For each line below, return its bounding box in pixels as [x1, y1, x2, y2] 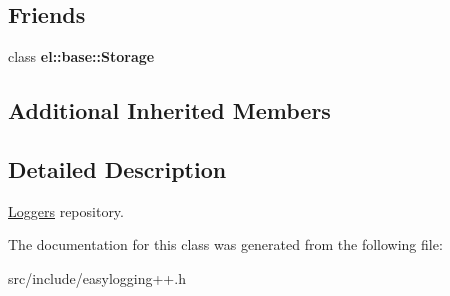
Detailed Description [8, 153, 227, 184]
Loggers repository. [8, 200, 124, 221]
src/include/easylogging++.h [8, 267, 186, 288]
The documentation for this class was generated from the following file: [8, 234, 443, 255]
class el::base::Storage [8, 46, 155, 67]
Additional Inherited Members [8, 95, 331, 126]
